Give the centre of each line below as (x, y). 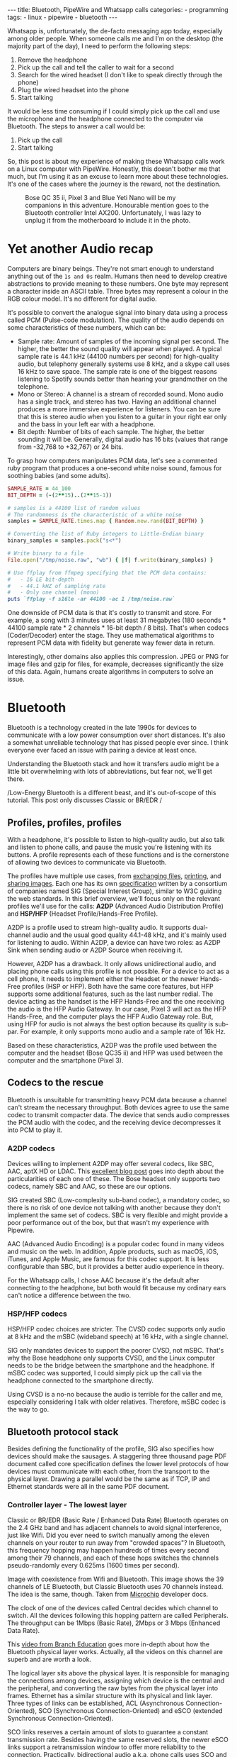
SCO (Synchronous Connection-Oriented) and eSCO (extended (131, 1711)
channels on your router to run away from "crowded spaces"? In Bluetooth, (117, 1543)
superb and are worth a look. (50, 1659)
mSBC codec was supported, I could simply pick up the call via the (105, 1373)
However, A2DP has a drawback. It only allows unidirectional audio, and (112, 963)
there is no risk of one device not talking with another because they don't (114, 1208)
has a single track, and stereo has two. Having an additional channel (117, 401)
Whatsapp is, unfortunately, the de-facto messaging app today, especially (115, 31)
